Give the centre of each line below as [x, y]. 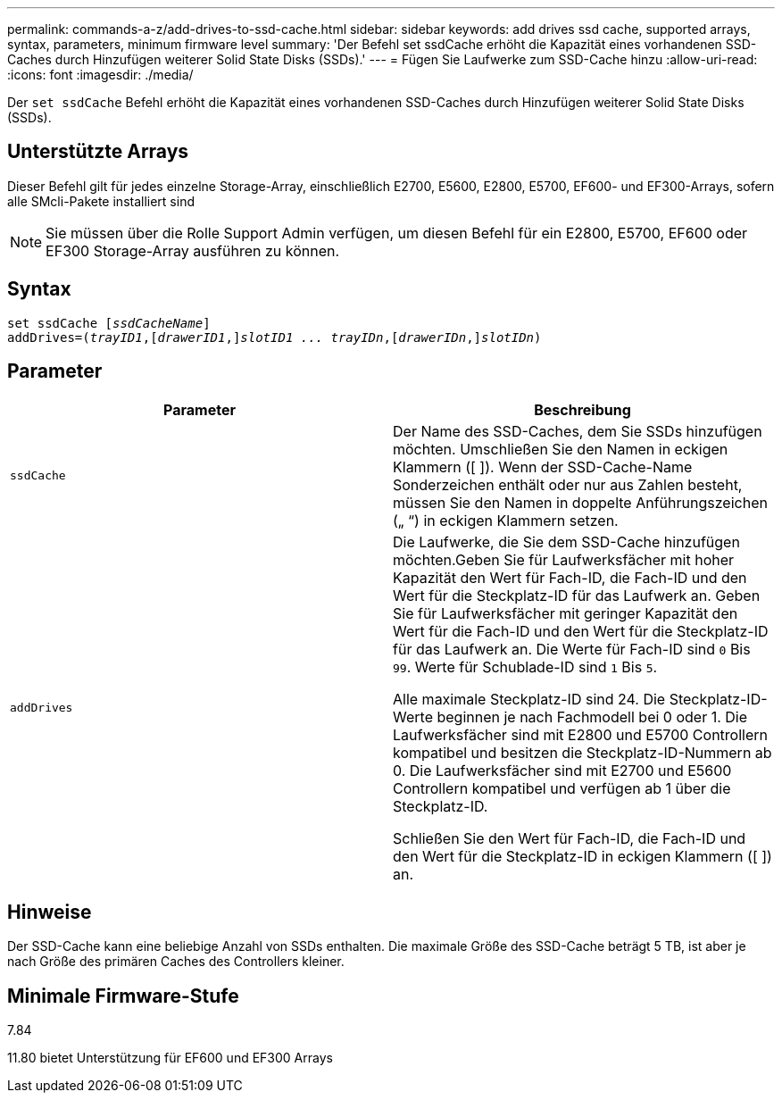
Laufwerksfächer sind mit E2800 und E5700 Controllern [580, 734]
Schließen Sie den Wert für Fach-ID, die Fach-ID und [570, 838]
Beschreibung [582, 409]
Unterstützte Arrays [98, 152]
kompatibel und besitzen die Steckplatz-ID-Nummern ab [582, 752]
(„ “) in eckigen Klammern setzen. [506, 520]
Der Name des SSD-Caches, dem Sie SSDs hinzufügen [578, 431]
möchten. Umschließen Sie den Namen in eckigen [561, 449]
